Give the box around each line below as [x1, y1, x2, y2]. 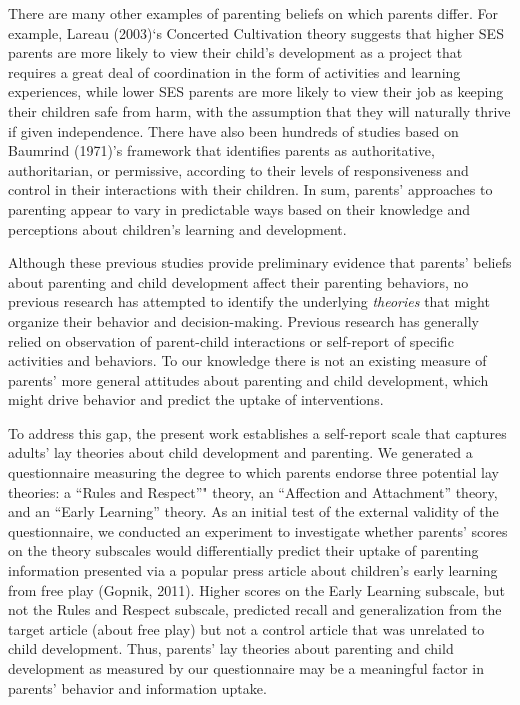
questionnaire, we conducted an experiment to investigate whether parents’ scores [8, 520, 508, 541]
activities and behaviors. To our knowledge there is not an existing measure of [8, 350, 487, 371]
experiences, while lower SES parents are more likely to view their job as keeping [8, 81, 504, 102]
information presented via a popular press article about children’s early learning [8, 560, 498, 581]
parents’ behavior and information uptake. [8, 677, 267, 698]
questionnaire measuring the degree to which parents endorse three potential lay [8, 462, 499, 483]
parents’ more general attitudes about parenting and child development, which [8, 369, 489, 390]
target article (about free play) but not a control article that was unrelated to [8, 618, 485, 639]
